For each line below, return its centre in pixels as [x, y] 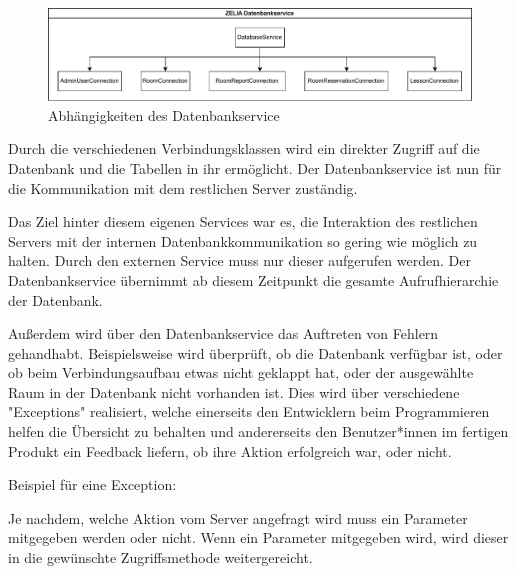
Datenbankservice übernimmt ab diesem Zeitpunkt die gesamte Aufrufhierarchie [253, 279]
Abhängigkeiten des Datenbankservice [164, 114]
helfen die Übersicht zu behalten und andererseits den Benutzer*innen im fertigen [258, 431]
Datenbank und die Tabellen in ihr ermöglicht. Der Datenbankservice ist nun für [255, 167]
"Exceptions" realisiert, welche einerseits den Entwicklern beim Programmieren [249, 411]
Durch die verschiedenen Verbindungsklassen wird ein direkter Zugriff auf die [244, 148]
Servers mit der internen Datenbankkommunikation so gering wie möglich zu [243, 240]
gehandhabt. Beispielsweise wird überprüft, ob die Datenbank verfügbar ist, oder [255, 352]
